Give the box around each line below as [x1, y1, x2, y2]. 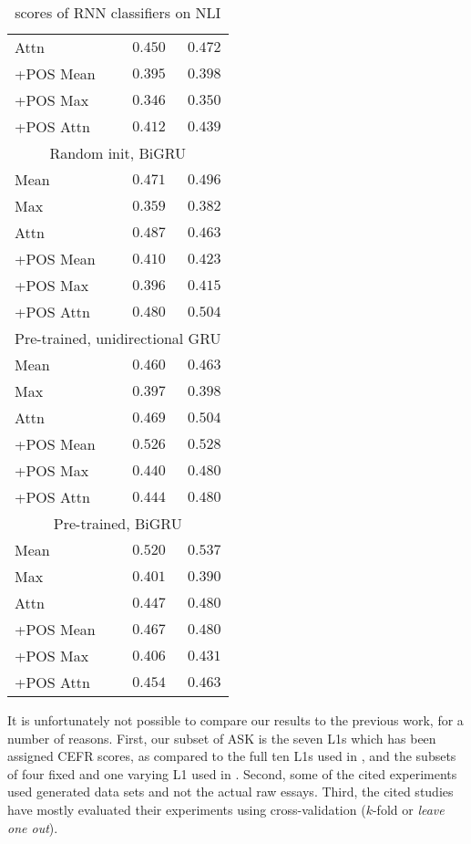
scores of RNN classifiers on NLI [15, 2, 221, 23]
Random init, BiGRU [49, 142, 187, 163]
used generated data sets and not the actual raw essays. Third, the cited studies [7, 782, 454, 801]
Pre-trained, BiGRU [53, 513, 182, 534]
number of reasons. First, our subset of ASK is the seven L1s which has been [7, 728, 436, 747]
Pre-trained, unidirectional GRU [15, 328, 221, 349]
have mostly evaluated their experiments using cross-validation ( [7, 799, 366, 818]
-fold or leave [372, 799, 445, 818]
